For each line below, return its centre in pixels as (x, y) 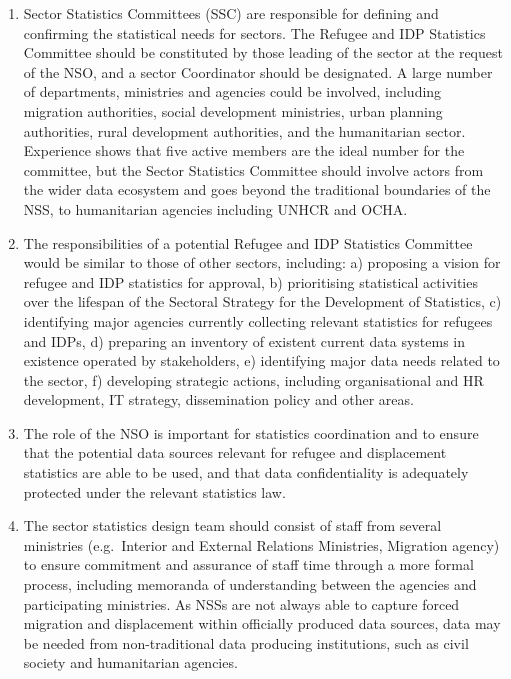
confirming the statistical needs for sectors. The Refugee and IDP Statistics (254, 32)
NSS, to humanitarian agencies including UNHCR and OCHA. (215, 208)
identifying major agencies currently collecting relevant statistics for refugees (258, 320)
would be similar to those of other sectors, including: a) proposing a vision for (262, 262)
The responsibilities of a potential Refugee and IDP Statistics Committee (248, 242)
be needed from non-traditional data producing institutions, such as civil (246, 642)
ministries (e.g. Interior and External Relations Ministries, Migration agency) (261, 544)
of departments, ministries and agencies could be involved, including (232, 91)
